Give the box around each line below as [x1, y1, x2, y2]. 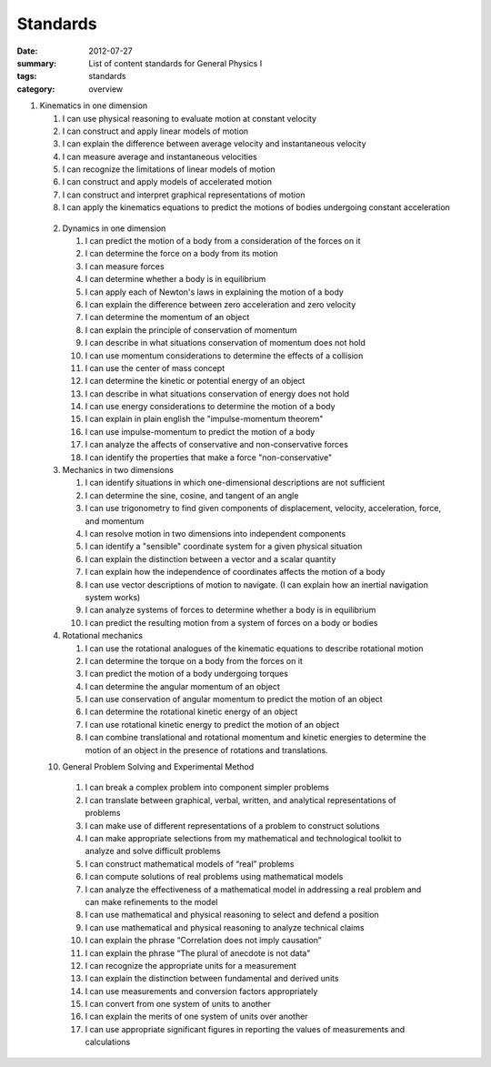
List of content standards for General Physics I [88, 57, 263, 68]
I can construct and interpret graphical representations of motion [62, 189, 306, 200]
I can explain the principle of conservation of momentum [85, 324, 297, 336]
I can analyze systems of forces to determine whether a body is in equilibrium [85, 605, 376, 616]
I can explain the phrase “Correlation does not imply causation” [85, 935, 322, 946]
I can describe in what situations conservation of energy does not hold [85, 388, 350, 399]
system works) [85, 591, 141, 602]
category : [16, 83, 55, 95]
